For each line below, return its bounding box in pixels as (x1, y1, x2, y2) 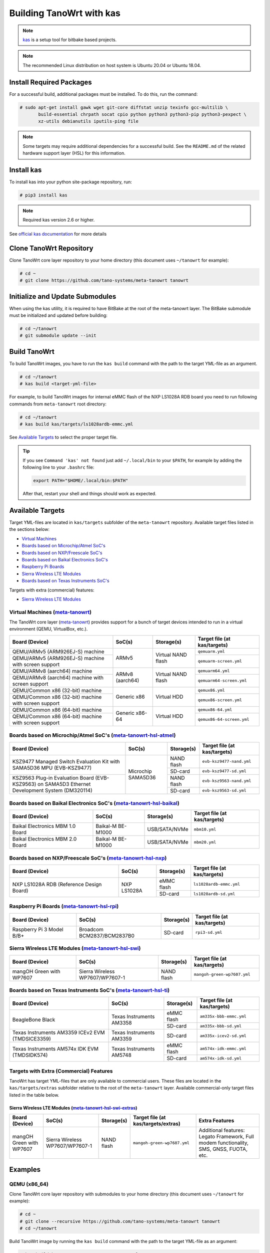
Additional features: (198, 1127, 245, 1134)
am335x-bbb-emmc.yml (199, 1013, 247, 1019)
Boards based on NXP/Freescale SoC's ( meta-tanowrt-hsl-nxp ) (9, 855, 167, 862)
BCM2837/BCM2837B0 (79, 932, 134, 939)
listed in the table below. (9, 1092, 59, 1098)
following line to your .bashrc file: (22, 464, 94, 471)
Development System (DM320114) (12, 787, 92, 794)
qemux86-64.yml (197, 707, 232, 713)
